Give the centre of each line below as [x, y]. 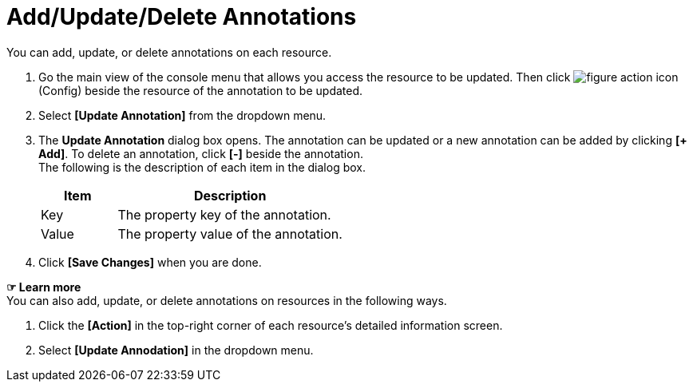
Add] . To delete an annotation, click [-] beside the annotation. [201, 153]
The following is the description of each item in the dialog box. [202, 167]
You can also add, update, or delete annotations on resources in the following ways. [227, 300]
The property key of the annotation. [224, 214]
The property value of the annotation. [230, 234]
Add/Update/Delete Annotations [182, 17]
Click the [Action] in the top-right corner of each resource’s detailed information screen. [271, 325]
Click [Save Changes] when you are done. [150, 262]
